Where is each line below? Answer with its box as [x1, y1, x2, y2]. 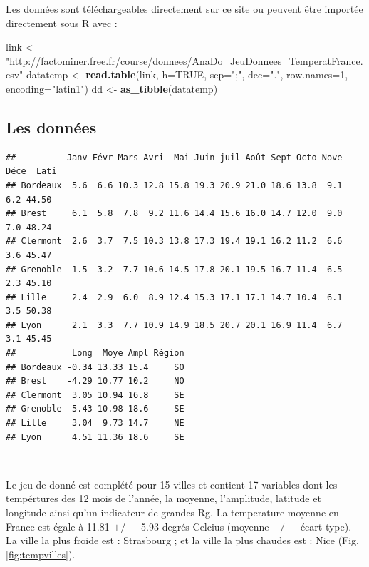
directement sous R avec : [6, 15, 118, 30]
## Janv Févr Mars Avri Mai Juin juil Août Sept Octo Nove [6, 152, 343, 163]
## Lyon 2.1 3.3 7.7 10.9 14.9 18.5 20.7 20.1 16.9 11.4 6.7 [6, 320, 343, 330]
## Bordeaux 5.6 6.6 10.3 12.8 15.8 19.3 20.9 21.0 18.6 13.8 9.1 [6, 180, 343, 190]
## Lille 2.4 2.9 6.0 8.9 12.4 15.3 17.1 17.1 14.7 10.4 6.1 [6, 292, 343, 302]
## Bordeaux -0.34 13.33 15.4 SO [6, 362, 184, 372]
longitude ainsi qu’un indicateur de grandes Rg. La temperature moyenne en [6, 505, 339, 520]
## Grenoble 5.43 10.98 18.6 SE [6, 404, 184, 414]
